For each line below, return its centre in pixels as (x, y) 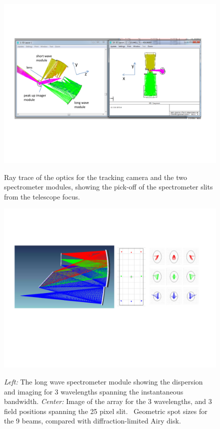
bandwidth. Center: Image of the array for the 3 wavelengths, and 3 (108, 401)
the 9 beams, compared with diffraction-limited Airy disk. (92, 421)
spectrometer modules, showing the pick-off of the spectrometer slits (108, 187)
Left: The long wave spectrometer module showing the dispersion (103, 381)
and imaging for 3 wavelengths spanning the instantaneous (94, 391)
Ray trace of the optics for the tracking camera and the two (95, 177)
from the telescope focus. (42, 196)
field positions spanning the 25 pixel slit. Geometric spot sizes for (106, 411)
